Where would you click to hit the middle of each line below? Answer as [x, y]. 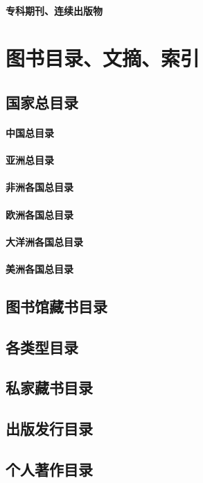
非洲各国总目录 [39, 187]
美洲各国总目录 [39, 268]
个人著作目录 [49, 469]
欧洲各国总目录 [39, 214]
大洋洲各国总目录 [44, 241]
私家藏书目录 [49, 388]
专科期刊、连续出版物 [54, 10]
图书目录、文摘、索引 [103, 58]
